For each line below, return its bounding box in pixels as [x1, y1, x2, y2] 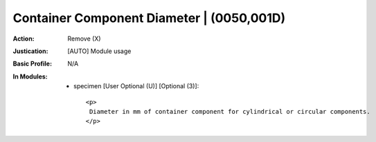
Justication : [12, 47, 48, 55]
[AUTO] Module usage [67, 47, 132, 55]
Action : [12, 34, 35, 43]
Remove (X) [67, 34, 101, 43]
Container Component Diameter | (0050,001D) [12, 10, 286, 26]
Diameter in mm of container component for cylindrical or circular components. [89, 108, 370, 115]
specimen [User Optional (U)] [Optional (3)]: [73, 82, 199, 90]
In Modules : [12, 72, 48, 81]
